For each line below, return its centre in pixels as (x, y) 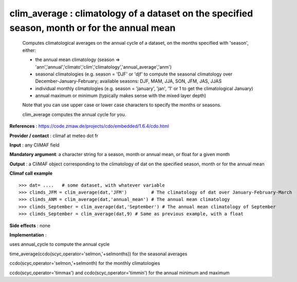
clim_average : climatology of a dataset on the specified (131, 13)
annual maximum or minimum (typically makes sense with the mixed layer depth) (121, 96)
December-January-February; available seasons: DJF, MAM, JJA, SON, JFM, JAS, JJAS (128, 81)
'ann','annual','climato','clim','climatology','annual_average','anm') (104, 67)
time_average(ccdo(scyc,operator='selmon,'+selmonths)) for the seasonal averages (98, 254)
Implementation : (28, 235)
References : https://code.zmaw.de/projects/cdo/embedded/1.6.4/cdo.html (89, 126)
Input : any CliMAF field (35, 145)
